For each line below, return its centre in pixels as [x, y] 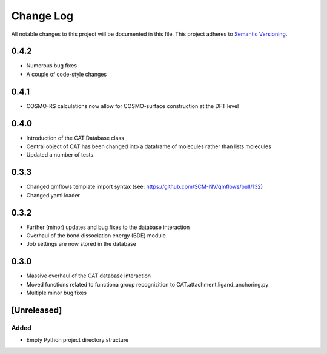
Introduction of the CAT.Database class [75, 138]
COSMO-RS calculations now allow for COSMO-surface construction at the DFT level [133, 106]
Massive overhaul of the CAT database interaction [89, 276]
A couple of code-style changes [67, 74]
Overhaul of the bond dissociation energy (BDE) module [96, 236]
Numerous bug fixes [52, 66]
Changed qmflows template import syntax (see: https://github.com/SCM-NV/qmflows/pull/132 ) [145, 187]
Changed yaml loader [53, 195]
